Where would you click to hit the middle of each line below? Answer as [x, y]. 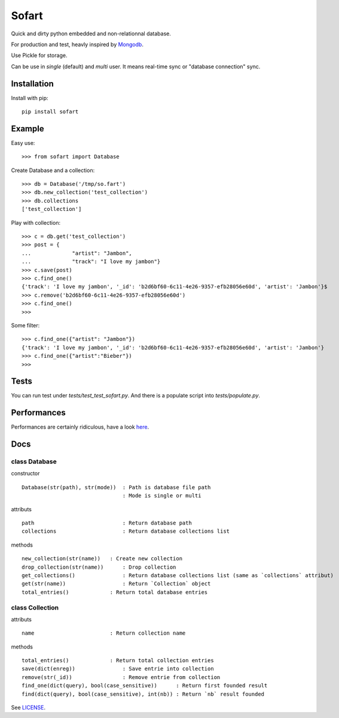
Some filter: [25, 325]
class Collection [35, 607]
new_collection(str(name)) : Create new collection [102, 559]
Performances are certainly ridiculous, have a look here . [80, 427]
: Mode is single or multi [162, 496]
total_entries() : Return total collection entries [118, 660]
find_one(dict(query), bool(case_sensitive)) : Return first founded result [145, 686]
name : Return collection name [104, 633]
